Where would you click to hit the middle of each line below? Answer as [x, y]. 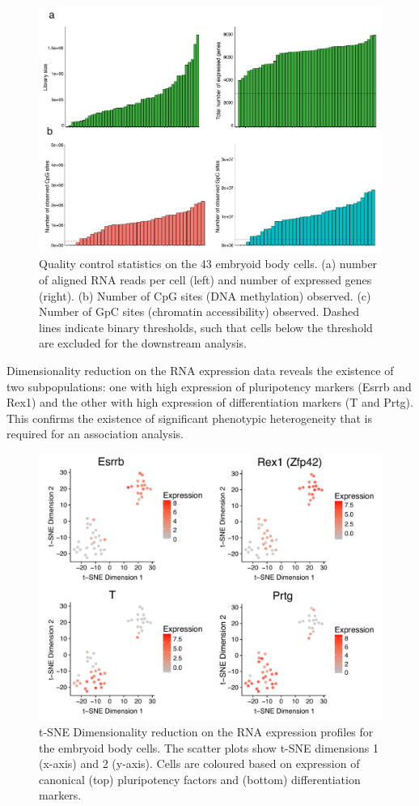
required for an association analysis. [95, 434]
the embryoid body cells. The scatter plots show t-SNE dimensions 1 [209, 747]
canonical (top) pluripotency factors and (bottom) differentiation [200, 779]
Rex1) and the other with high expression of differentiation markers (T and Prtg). [210, 402]
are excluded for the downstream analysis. [143, 343]
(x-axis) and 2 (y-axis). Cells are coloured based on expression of [199, 763]
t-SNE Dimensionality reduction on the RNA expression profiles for [206, 732]
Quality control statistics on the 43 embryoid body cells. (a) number [208, 264]
